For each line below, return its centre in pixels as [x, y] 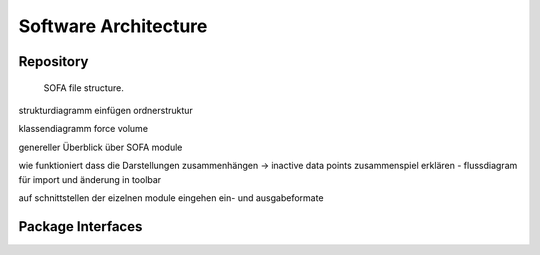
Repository [53, 61]
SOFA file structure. [83, 87]
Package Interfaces [80, 226]
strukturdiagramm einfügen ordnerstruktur [106, 110]
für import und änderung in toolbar [90, 179]
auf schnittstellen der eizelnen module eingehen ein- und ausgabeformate [171, 197]
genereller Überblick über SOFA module [100, 147]
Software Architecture [113, 26]
